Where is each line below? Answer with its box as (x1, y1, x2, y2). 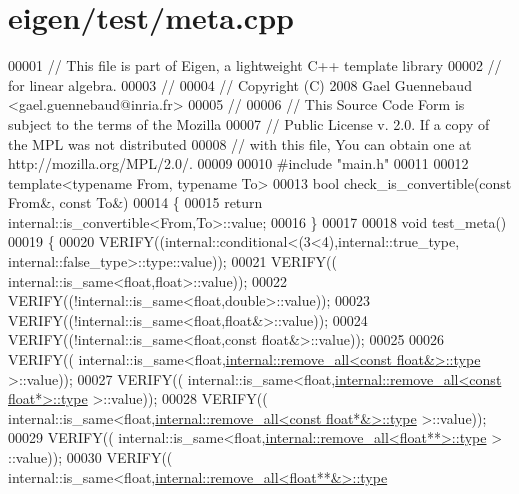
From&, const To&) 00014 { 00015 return (8, 192, 263, 213)
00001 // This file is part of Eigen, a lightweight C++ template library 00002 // (8, 55, 502, 76)
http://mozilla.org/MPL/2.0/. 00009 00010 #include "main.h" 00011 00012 (8, 153, 469, 174)
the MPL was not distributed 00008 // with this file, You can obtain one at (8, 133, 472, 154)
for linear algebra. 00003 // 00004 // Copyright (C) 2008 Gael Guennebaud (8, 74, 472, 95)
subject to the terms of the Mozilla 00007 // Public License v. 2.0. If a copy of (8, 113, 490, 134)
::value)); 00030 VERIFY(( (8, 447, 173, 467)
